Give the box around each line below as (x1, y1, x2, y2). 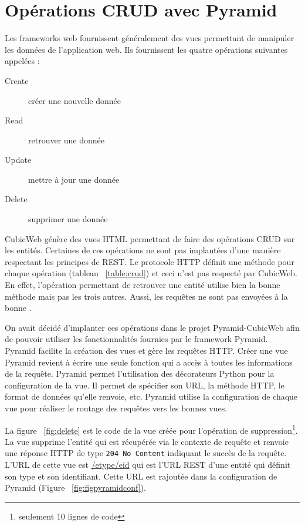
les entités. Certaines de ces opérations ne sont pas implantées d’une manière (5, 244, 281, 256)
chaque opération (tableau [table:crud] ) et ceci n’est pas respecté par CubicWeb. (5, 267, 297, 279)
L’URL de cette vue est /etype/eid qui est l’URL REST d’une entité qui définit (5, 458, 291, 471)
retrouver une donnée (28, 133, 105, 146)
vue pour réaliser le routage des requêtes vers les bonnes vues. (5, 401, 228, 414)
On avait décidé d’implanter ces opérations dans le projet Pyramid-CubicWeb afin (5, 321, 300, 333)
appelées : (5, 55, 40, 67)
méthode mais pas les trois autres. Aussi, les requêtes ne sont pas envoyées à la (5, 290, 288, 302)
